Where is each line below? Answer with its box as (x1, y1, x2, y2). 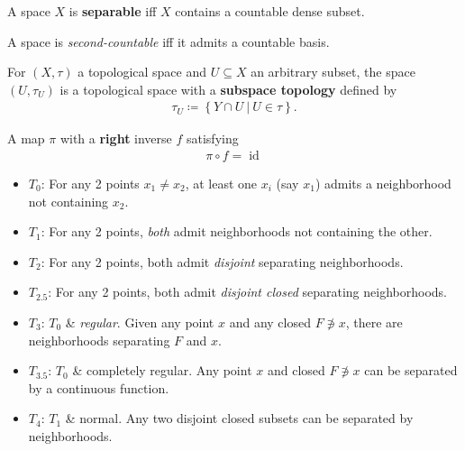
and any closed (229, 313, 311, 331)
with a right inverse (59, 129, 172, 148)
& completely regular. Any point (72, 361, 252, 380)
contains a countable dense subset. (175, 2, 365, 20)
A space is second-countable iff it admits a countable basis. (7, 32, 330, 51)
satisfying (186, 129, 239, 148)
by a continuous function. (28, 378, 169, 397)
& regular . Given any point (65, 313, 214, 331)
